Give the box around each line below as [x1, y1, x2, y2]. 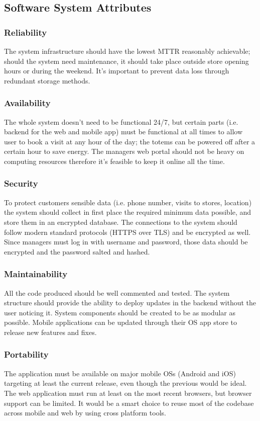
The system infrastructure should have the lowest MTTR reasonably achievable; [4, 46, 250, 56]
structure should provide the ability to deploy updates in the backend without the [4, 297, 256, 308]
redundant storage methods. [4, 75, 90, 86]
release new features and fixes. [4, 326, 97, 337]
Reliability [4, 26, 47, 38]
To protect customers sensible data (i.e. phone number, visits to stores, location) [4, 197, 252, 207]
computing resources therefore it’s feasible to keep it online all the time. [4, 155, 225, 166]
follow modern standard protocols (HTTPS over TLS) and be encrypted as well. [4, 226, 251, 237]
